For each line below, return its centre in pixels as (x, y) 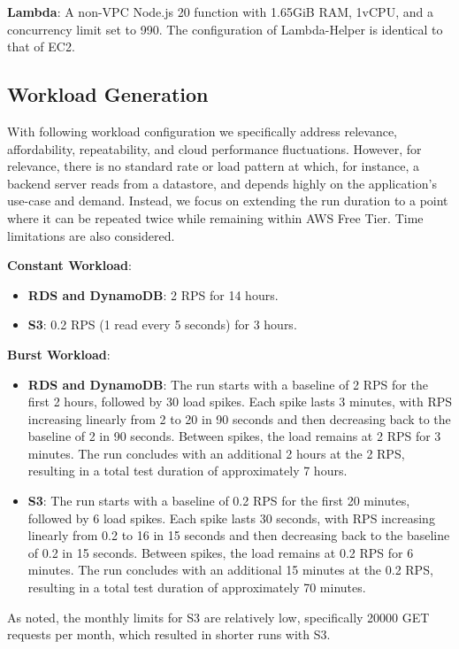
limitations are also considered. (91, 235)
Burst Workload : (59, 354)
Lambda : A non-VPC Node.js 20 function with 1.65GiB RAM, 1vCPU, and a (220, 12)
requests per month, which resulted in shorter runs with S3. (169, 634)
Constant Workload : (69, 265)
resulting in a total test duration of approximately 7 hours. (187, 471)
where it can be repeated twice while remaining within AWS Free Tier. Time (215, 217)
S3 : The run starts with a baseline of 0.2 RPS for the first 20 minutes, (219, 501)
